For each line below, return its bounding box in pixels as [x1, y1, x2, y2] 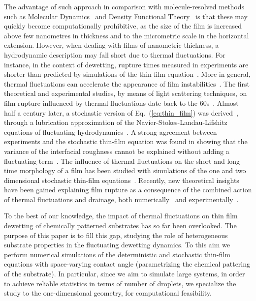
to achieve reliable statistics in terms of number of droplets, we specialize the [4, 278, 236, 288]
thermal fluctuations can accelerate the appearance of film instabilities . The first [4, 78, 250, 89]
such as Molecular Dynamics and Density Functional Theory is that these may [4, 11, 248, 21]
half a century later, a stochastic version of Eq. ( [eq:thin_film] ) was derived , [4, 107, 238, 118]
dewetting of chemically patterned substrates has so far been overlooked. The [4, 220, 237, 231]
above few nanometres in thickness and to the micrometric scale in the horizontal [4, 30, 249, 40]
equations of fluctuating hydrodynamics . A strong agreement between [4, 126, 217, 137]
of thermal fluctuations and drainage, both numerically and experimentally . [4, 194, 239, 204]
